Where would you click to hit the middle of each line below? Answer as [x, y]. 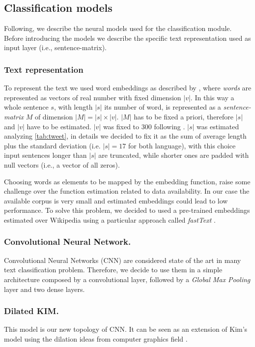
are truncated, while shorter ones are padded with [174, 155]
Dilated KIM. [31, 311]
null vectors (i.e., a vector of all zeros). [62, 164]
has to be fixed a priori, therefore [184, 116]
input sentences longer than [45, 155]
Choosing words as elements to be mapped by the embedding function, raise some [127, 181]
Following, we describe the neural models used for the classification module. [118, 28]
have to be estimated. [59, 126]
